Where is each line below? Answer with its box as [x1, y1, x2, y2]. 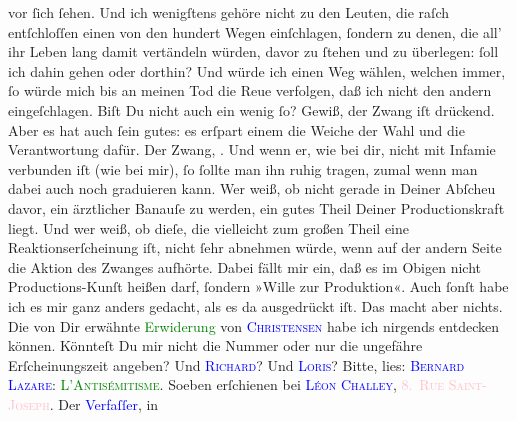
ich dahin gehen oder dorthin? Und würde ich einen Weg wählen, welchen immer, [8, 60, 506, 81]
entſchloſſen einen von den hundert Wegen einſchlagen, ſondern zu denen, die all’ [8, 21, 502, 42]
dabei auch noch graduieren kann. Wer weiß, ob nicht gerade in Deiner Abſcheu [8, 178, 496, 199]
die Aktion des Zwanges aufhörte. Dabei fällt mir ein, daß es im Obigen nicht [8, 256, 482, 277]
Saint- [448, 374, 487, 395]
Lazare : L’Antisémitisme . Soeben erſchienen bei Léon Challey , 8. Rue [8, 374, 444, 395]
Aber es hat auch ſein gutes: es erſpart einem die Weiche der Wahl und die [8, 119, 465, 140]
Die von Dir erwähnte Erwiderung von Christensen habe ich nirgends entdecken [8, 315, 499, 336]
